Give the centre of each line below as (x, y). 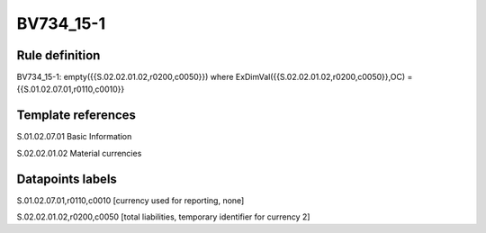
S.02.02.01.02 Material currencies (79, 153)
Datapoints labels (67, 179)
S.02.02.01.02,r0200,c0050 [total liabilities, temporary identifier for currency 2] (163, 217)
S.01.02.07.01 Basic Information (74, 137)
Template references (76, 116)
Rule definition (58, 55)
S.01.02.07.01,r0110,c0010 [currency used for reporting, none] (130, 200)
